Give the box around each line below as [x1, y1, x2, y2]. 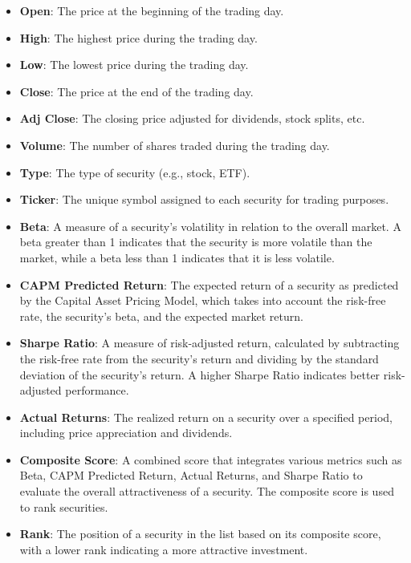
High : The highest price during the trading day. [19, 29, 258, 46]
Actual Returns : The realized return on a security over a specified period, [19, 408, 393, 425]
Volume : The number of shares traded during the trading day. [19, 136, 330, 153]
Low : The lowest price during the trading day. [19, 56, 249, 73]
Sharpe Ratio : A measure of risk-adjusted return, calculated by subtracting [19, 334, 400, 351]
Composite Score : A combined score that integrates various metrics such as [19, 451, 402, 468]
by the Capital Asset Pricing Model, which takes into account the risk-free [19, 292, 386, 309]
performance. [65, 382, 129, 399]
